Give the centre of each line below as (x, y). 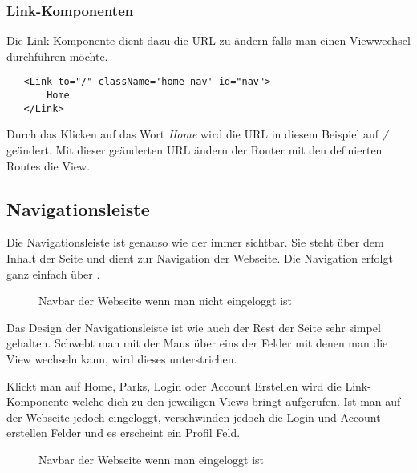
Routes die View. (49, 165)
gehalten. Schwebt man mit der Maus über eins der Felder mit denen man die (197, 343)
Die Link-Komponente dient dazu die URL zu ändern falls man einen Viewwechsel (208, 40)
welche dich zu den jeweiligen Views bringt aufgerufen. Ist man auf (237, 401)
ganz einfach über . (53, 273)
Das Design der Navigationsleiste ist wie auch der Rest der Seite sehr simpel (194, 327)
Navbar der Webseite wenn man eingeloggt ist (151, 459)
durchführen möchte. (57, 56)
